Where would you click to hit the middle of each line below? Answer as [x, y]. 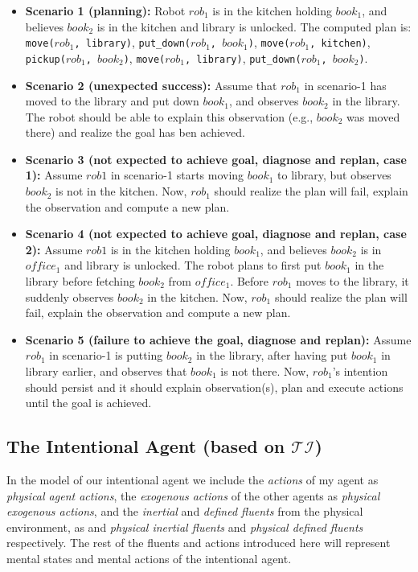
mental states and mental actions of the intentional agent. [149, 558]
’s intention [360, 371]
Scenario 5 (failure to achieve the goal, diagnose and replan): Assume [218, 339]
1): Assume [54, 175]
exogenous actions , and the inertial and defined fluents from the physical [185, 511]
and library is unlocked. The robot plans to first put [193, 265]
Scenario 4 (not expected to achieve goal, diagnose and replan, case [216, 234]
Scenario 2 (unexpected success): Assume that [151, 85]
